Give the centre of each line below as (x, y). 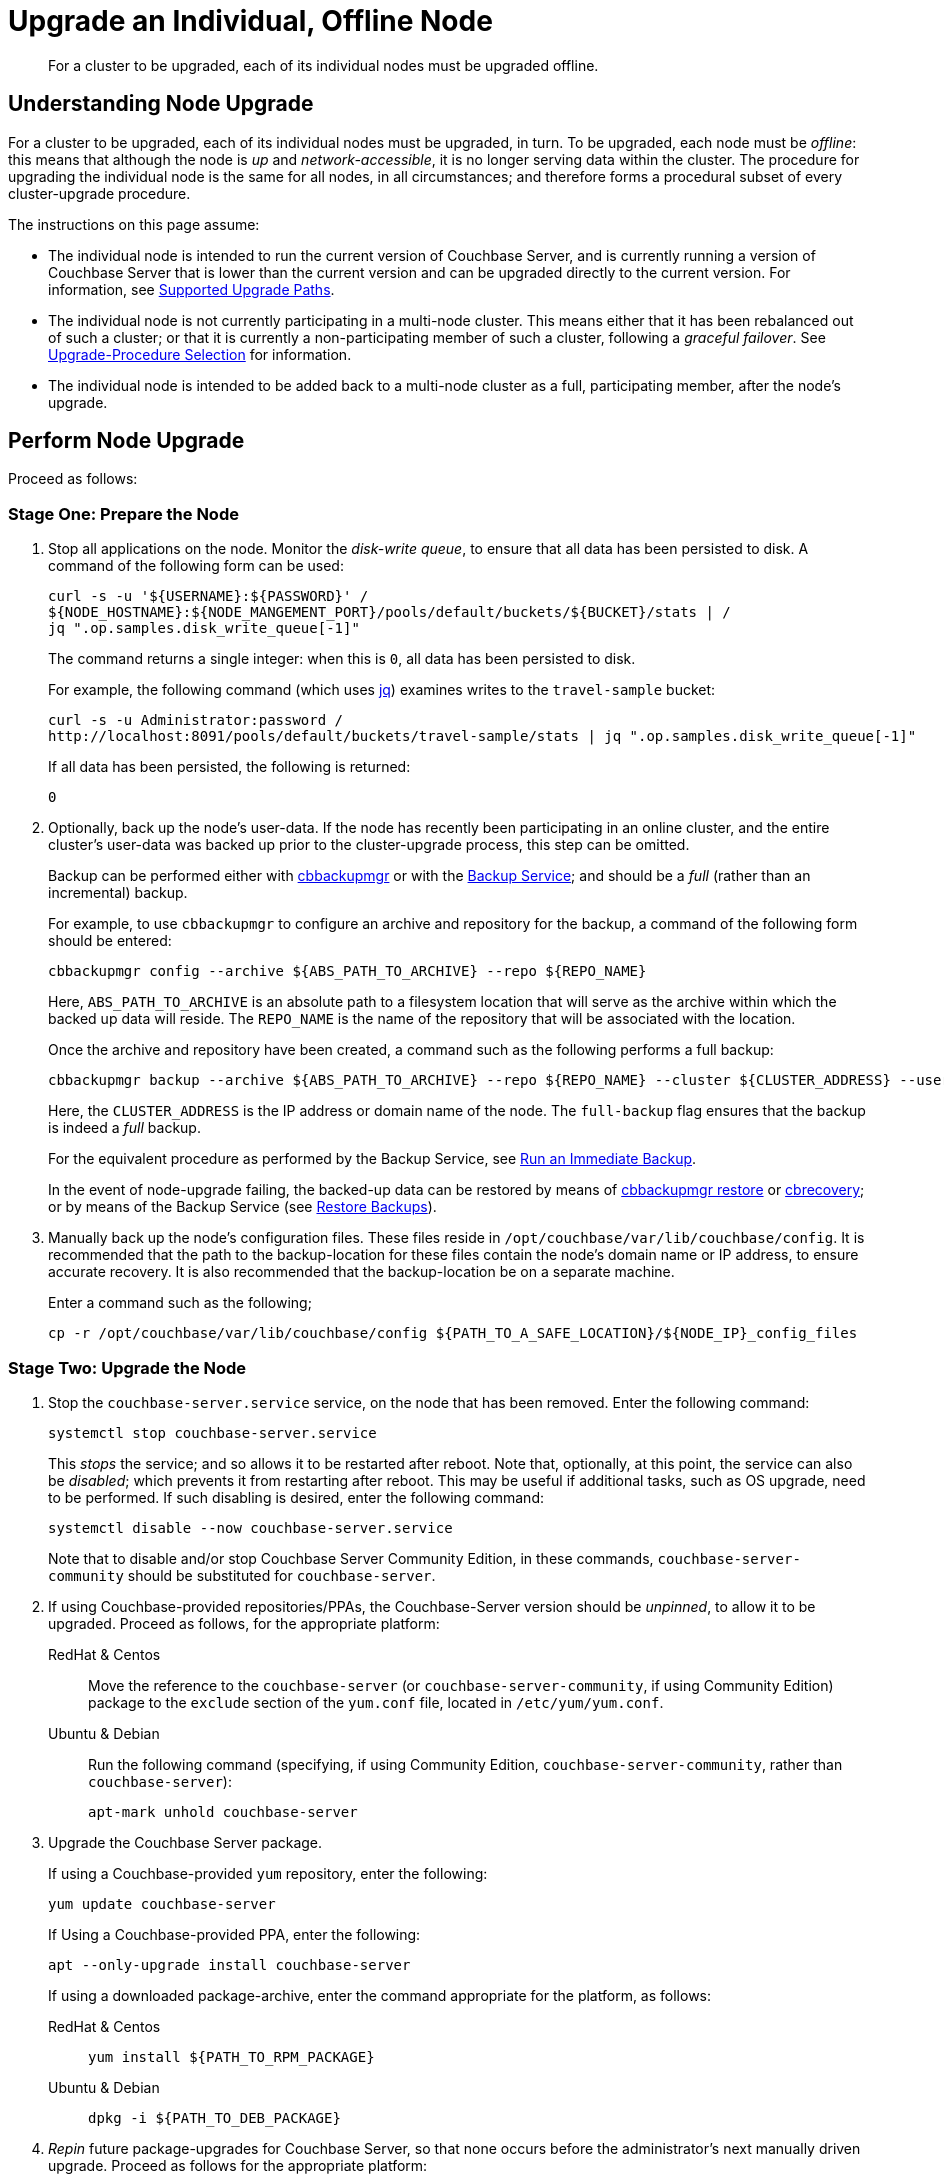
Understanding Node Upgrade (161, 104)
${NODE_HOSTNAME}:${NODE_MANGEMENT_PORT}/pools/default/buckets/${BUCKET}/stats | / (389, 612)
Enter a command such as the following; (180, 1303)
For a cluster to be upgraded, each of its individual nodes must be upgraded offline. (323, 65)
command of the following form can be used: (196, 566)
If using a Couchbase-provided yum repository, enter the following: (268, 1873)
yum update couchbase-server (162, 1903)
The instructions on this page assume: (134, 224)
